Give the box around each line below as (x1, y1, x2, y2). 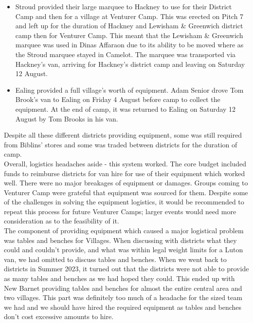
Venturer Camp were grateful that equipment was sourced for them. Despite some (4, 187, 248, 197)
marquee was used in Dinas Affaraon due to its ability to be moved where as (15, 40, 244, 50)
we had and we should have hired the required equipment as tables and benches (4, 302, 242, 312)
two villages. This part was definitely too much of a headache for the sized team (4, 292, 242, 303)
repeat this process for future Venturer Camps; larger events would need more (4, 206, 236, 216)
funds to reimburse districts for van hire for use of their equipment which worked (4, 168, 245, 178)
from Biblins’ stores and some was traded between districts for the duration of (4, 139, 237, 149)
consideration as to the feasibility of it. (4, 216, 119, 226)
